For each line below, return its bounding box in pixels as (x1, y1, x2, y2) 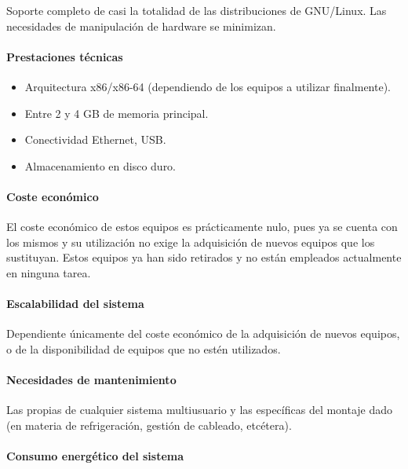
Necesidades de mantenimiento (6, 372, 177, 388)
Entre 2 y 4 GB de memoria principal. (24, 104, 209, 121)
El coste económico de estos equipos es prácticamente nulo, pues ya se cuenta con (6, 218, 398, 235)
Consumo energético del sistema (6, 448, 184, 464)
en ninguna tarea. (6, 264, 91, 280)
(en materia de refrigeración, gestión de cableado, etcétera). (6, 416, 292, 433)
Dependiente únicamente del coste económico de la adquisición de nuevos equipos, (6, 325, 400, 342)
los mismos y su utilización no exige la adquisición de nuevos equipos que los (6, 233, 375, 250)
